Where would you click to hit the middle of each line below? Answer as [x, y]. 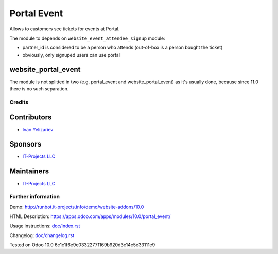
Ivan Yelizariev [38, 130]
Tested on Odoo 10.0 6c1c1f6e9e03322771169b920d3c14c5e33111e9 [82, 245]
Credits [19, 102]
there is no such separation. [39, 89]
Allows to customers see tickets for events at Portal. [65, 29]
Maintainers [29, 171]
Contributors [31, 117]
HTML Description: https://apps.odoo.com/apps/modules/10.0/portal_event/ [90, 216]
